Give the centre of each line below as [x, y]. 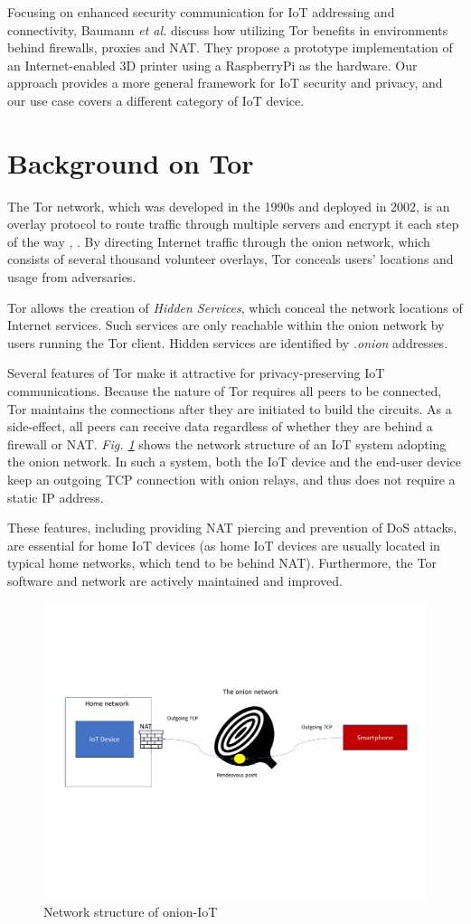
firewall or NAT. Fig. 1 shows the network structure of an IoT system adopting [227, 443]
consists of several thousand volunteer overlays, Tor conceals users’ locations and [231, 259]
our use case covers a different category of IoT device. [156, 100]
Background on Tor [131, 162]
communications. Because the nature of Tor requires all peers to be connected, [225, 391]
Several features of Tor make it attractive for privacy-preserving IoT [196, 373]
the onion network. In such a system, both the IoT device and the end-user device [235, 462]
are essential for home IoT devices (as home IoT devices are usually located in [224, 545]
